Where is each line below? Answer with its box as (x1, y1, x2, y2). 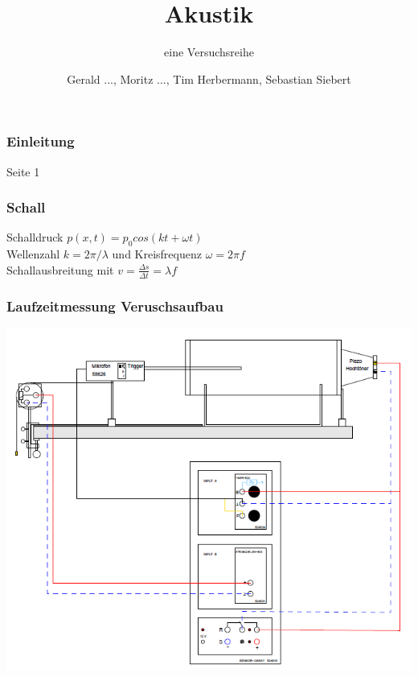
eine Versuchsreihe (164, 43, 254, 60)
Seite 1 (6, 163, 40, 180)
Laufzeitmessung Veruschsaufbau (6, 295, 223, 316)
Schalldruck (6, 229, 64, 246)
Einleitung (6, 131, 75, 151)
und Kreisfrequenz (112, 246, 202, 262)
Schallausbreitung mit (6, 261, 114, 278)
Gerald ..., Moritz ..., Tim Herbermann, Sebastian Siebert (67, 70, 351, 87)
